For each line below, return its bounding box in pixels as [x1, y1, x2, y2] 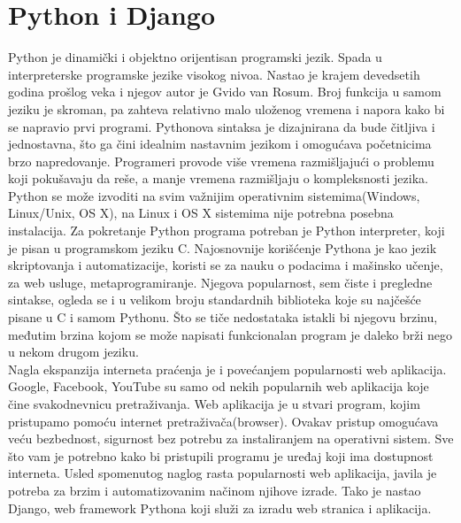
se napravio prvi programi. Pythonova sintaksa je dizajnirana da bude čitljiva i [8, 117, 435, 135]
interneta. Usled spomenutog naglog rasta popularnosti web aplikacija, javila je [8, 464, 437, 482]
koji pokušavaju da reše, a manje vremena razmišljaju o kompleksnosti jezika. [8, 169, 428, 188]
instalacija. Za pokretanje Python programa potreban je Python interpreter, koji [8, 221, 445, 240]
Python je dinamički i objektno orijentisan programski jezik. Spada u [8, 48, 382, 66]
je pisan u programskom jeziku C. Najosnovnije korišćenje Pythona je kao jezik [8, 238, 437, 257]
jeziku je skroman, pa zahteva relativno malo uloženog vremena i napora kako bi [8, 99, 445, 118]
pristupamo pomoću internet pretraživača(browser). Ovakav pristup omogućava [8, 411, 439, 430]
